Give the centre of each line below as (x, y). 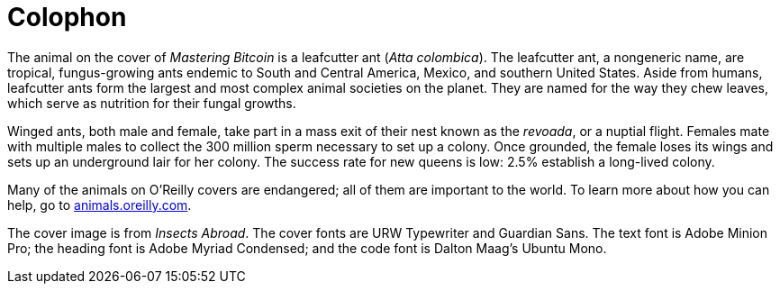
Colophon (67, 17)
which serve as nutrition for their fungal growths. (152, 103)
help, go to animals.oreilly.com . (100, 205)
